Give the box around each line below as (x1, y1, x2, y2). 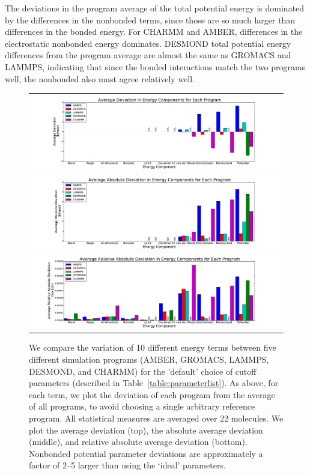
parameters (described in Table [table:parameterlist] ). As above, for (29, 377, 279, 389)
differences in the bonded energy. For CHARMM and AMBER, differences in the (5, 25, 303, 38)
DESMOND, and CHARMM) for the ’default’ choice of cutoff (29, 365, 257, 377)
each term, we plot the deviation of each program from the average (29, 388, 275, 401)
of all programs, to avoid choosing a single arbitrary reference (29, 400, 255, 413)
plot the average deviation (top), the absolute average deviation (29, 423, 263, 436)
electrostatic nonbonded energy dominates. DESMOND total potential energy (5, 37, 291, 49)
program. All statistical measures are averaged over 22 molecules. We (29, 411, 284, 424)
